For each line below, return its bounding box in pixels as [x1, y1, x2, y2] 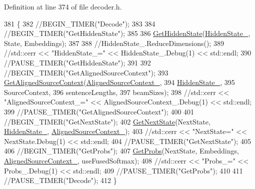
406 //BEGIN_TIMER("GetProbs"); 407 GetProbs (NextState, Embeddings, [4, 145, 239, 156]
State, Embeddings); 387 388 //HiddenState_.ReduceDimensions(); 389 [4, 37, 224, 48]
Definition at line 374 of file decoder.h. [4, 1, 122, 11]
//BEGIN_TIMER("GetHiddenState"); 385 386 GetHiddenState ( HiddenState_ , [4, 28, 250, 38]
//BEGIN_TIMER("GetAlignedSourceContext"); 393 [4, 67, 168, 77]
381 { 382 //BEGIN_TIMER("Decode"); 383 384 [4, 18, 155, 28]
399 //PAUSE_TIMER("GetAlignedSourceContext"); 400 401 [4, 106, 194, 116]
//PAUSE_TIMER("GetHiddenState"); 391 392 [4, 57, 151, 67]
